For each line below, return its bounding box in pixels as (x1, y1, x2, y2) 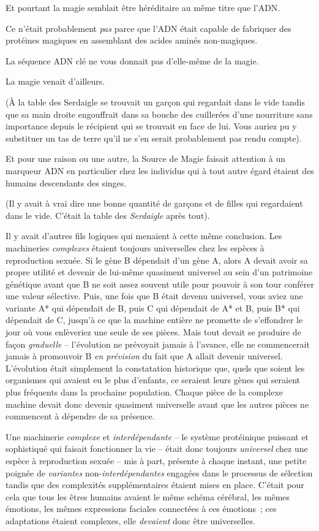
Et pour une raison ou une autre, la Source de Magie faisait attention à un (6, 152, 286, 165)
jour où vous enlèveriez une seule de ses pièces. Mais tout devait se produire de (6, 326, 301, 338)
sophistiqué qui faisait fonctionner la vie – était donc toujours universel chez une (6, 442, 308, 455)
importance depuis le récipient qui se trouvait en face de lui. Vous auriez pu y (6, 120, 297, 132)
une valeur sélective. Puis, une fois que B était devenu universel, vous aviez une (6, 289, 303, 302)
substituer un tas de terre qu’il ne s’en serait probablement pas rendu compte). (6, 131, 302, 144)
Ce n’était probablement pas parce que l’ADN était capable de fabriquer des (6, 21, 291, 34)
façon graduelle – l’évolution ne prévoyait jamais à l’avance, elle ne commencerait (6, 337, 310, 350)
